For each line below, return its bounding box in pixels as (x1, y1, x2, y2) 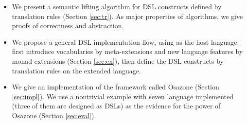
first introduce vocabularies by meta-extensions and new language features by (12, 46, 243, 56)
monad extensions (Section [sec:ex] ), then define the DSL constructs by (12, 55, 224, 66)
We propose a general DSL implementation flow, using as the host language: (12, 36, 239, 47)
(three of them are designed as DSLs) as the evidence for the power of (12, 101, 221, 111)
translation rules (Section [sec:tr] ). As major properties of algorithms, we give (12, 11, 243, 21)
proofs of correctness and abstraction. (12, 20, 124, 31)
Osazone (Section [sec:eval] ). (12, 110, 96, 120)
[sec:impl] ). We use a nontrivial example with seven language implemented (12, 91, 234, 101)
